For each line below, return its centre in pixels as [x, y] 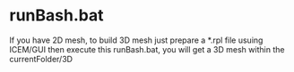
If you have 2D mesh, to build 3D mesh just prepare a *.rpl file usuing [136, 40]
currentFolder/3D [41, 59]
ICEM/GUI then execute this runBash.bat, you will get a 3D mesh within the [147, 49]
